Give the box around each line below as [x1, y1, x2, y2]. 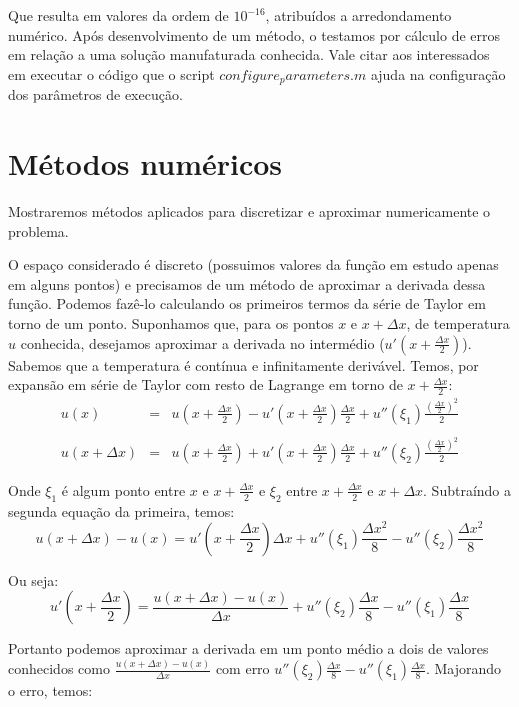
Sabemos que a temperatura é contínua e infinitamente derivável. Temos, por [8, 354, 479, 375]
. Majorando [425, 658, 502, 679]
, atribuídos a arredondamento [265, 5, 452, 25]
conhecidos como [8, 658, 110, 679]
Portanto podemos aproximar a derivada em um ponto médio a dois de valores [8, 638, 489, 659]
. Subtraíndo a [423, 479, 512, 500]
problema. [8, 220, 69, 241]
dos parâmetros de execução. [8, 84, 183, 105]
